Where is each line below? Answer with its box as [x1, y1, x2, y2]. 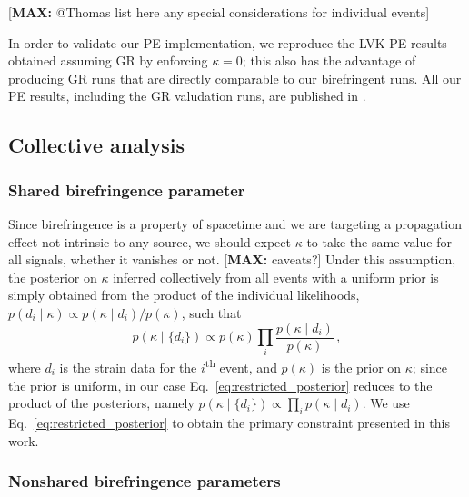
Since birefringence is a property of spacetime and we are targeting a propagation [8, 214, 462, 233]
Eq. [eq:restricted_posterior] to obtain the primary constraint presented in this [8, 413, 450, 432]
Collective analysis [8, 131, 185, 159]
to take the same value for [306, 232, 452, 251]
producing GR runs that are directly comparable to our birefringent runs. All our [8, 68, 462, 87]
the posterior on [8, 267, 97, 286]
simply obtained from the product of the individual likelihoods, [8, 285, 360, 304]
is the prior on [321, 357, 402, 376]
